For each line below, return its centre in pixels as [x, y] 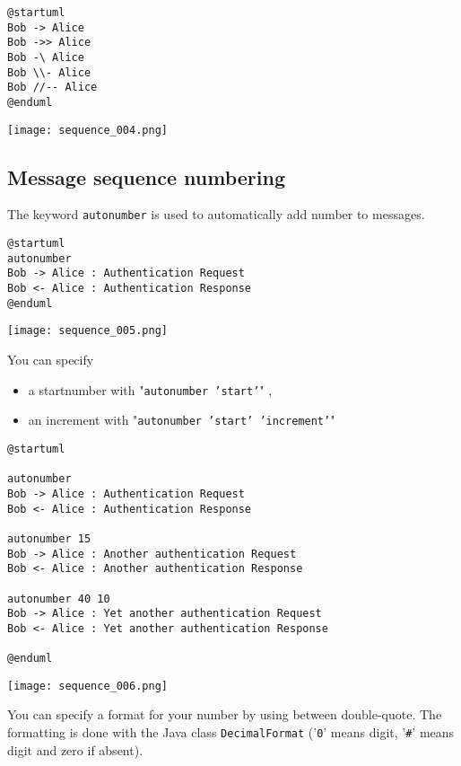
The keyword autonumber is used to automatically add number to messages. [216, 214]
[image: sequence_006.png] [87, 686]
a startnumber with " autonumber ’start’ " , [150, 389]
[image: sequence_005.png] [87, 331]
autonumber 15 [49, 538]
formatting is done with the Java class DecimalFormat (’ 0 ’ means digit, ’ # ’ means [231, 732]
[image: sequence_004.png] [87, 130]
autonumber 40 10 [59, 599]
